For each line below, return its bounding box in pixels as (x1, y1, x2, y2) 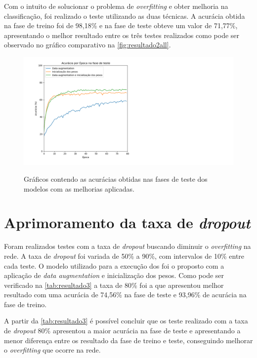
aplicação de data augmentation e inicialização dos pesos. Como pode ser (4, 270, 224, 280)
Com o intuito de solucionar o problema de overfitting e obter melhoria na (4, 1, 228, 11)
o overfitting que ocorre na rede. (4, 345, 101, 355)
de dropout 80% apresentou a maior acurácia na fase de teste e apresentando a (4, 325, 241, 336)
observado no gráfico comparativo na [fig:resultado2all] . (4, 40, 171, 50)
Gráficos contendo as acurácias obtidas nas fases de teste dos (24, 174, 208, 184)
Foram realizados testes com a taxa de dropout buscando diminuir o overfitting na (4, 241, 251, 251)
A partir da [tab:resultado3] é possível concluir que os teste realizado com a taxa (4, 316, 248, 326)
